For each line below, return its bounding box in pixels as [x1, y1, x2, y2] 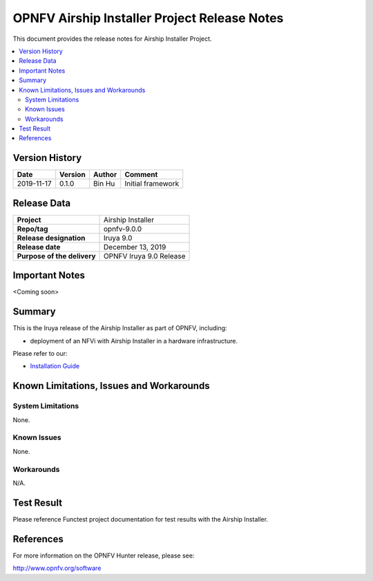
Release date [17, 242, 61, 251]
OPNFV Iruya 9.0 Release [104, 251, 186, 260]
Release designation [17, 233, 86, 242]
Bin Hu [93, 179, 115, 189]
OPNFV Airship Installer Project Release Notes [12, 10, 284, 26]
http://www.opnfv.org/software [12, 564, 102, 573]
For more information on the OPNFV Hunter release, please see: [12, 551, 195, 560]
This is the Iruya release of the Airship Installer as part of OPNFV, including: [12, 324, 227, 332]
